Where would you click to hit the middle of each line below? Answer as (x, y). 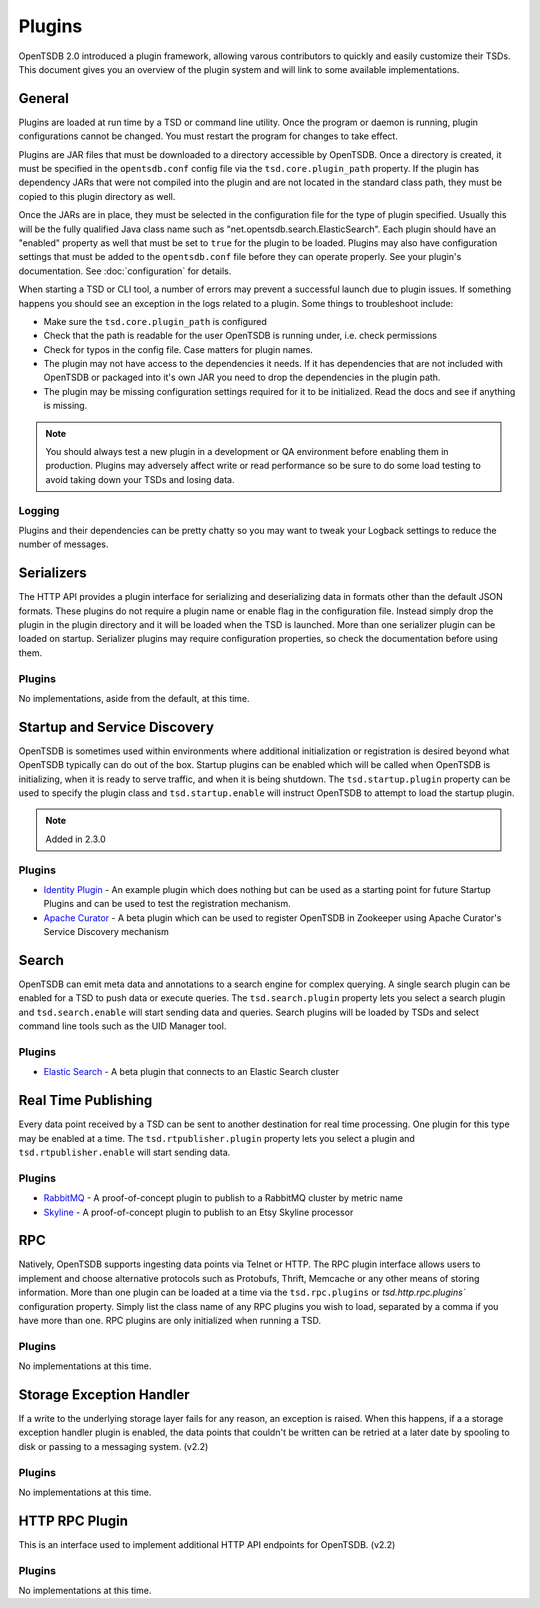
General (44, 98)
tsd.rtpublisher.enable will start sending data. (124, 1152)
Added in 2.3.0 (76, 839)
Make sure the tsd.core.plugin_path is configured (155, 321)
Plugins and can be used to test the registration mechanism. (167, 904)
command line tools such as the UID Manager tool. (122, 1026)
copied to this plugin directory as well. (97, 196)
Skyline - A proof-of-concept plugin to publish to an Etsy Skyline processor (198, 1212)
